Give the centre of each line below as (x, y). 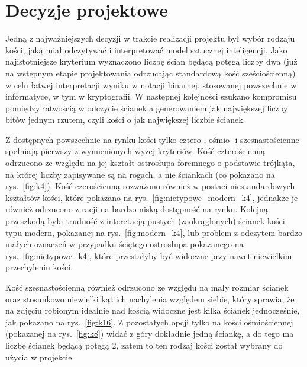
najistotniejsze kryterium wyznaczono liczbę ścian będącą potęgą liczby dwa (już (151, 61)
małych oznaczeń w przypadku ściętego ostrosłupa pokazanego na (125, 244)
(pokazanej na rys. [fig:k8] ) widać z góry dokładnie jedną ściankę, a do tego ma (150, 334)
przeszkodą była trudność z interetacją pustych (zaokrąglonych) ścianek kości (145, 221)
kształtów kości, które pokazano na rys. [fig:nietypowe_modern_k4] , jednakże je (152, 197)
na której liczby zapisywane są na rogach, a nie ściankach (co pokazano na (140, 174)
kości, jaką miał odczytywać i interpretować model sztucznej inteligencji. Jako (146, 50)
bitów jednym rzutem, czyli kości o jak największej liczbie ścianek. (125, 119)
